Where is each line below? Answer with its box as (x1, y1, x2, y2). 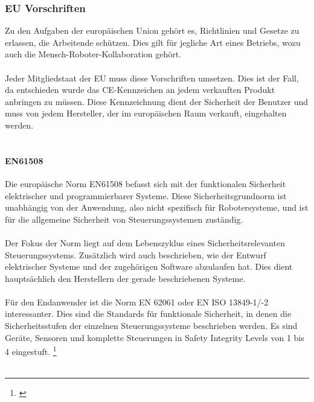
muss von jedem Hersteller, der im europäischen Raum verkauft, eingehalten (5, 107, 287, 120)
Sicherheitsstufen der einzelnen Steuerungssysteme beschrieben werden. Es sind (5, 319, 298, 332)
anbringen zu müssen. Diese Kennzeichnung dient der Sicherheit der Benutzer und (5, 95, 309, 107)
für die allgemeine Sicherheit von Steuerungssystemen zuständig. (5, 212, 243, 225)
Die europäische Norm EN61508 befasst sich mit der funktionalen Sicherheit (5, 177, 286, 190)
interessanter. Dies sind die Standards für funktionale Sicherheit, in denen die (5, 307, 292, 320)
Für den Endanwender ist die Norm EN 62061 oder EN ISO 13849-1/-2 (5, 295, 269, 308)
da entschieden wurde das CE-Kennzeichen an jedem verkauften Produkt (5, 83, 275, 96)
